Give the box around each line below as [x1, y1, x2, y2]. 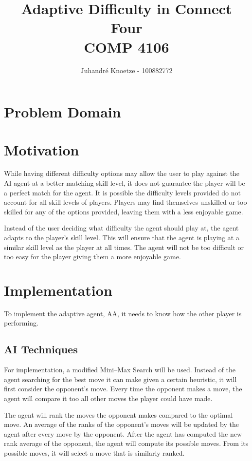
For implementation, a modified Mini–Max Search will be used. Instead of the [4, 365, 236, 375]
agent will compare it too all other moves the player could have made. [4, 393, 213, 403]
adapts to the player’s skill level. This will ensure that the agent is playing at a [4, 232, 239, 242]
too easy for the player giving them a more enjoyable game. [4, 251, 181, 262]
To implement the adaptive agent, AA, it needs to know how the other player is [4, 308, 242, 318]
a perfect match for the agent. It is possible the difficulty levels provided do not [4, 187, 241, 197]
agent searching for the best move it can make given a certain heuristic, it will [4, 374, 237, 384]
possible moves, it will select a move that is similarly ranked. [4, 448, 185, 458]
